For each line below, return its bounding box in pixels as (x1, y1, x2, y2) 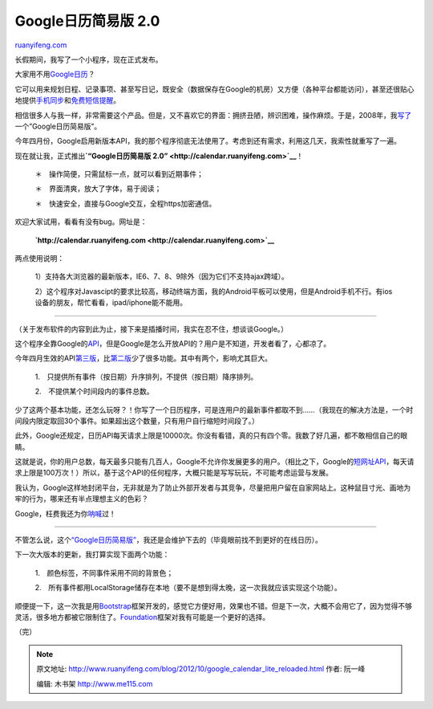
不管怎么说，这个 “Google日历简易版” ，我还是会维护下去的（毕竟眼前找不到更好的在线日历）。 (14, 535, 322, 545)
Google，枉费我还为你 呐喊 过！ (14, 508, 116, 518)
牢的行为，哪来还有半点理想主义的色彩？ (14, 494, 148, 503)
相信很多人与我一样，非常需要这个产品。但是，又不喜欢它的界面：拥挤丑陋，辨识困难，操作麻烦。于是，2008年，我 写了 (14, 110, 412, 120)
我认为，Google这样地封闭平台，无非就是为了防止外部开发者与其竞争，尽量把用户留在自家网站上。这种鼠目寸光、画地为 (14, 483, 411, 492)
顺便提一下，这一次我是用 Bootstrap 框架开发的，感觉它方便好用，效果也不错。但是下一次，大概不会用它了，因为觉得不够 (14, 601, 413, 610)
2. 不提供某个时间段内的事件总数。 (34, 386, 154, 397)
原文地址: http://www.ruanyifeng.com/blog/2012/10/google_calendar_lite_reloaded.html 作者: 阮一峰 (36, 664, 366, 674)
